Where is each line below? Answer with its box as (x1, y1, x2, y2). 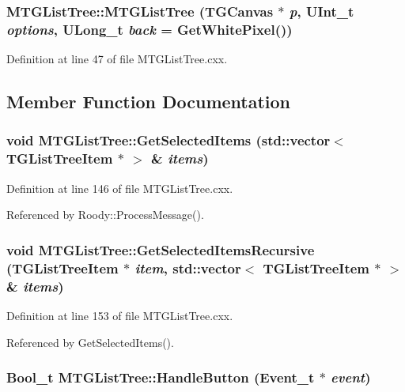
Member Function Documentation (6, 89, 291, 114)
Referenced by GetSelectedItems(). (6, 334, 174, 350)
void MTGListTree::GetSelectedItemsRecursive (6, 239, 315, 259)
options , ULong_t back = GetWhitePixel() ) (6, 19, 293, 39)
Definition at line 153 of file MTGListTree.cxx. (6, 307, 233, 323)
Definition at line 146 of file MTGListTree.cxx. (6, 179, 233, 196)
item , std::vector (134, 258, 241, 277)
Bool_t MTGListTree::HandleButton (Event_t (6, 367, 315, 387)
